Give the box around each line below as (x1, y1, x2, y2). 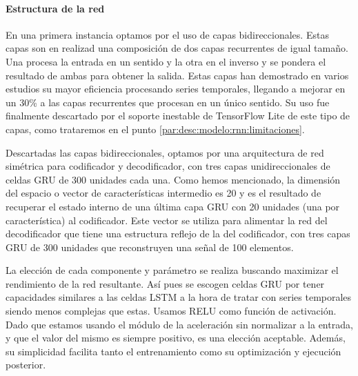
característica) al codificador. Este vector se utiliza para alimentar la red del (6, 212, 328, 227)
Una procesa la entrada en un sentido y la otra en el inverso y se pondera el (6, 54, 326, 68)
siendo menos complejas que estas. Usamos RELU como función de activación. (6, 304, 337, 318)
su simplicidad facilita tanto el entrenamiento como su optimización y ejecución (6, 344, 341, 358)
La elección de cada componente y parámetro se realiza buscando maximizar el (6, 263, 339, 277)
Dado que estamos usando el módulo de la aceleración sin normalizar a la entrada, (6, 317, 353, 331)
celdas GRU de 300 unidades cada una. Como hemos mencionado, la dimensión (6, 172, 341, 186)
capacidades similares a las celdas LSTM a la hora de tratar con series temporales (6, 290, 352, 304)
